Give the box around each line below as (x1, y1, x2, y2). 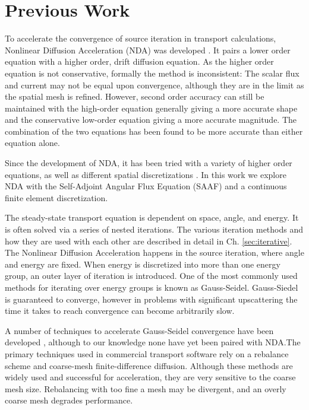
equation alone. (5, 136, 60, 149)
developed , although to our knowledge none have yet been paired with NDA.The (5, 336, 301, 348)
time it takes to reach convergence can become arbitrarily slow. (5, 304, 235, 317)
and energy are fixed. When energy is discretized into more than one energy (5, 258, 280, 270)
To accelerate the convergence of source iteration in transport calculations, (5, 32, 276, 45)
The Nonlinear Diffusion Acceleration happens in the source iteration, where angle (5, 246, 304, 259)
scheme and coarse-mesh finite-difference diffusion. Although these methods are (5, 359, 293, 371)
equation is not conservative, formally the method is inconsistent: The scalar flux (5, 66, 299, 79)
